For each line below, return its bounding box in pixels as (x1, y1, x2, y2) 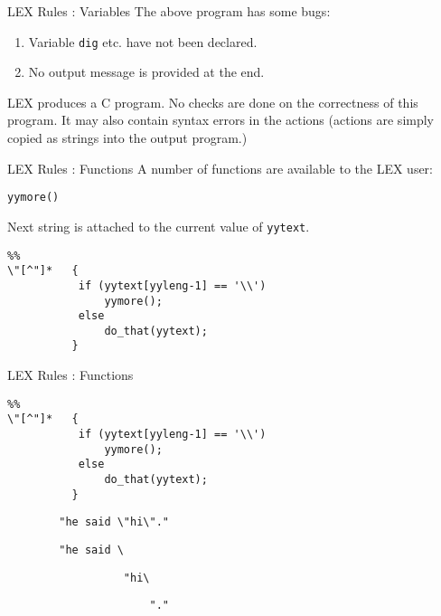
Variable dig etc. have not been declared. (28, 32, 258, 51)
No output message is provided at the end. (28, 62, 265, 81)
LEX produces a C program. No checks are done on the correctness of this (7, 92, 418, 111)
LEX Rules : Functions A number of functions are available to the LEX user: (7, 158, 433, 177)
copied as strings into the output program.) (7, 128, 248, 147)
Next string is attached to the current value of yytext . (7, 216, 310, 235)
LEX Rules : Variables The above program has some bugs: (7, 2, 331, 20)
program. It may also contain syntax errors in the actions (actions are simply (7, 110, 435, 129)
